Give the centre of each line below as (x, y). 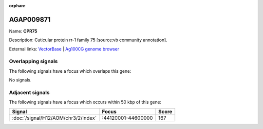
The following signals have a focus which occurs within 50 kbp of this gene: (85, 102)
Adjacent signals (29, 92)
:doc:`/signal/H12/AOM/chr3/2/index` (54, 118)
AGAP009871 (30, 19)
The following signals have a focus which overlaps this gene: (70, 71)
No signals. (20, 80)
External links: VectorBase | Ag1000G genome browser (64, 49)
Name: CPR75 (23, 31)
